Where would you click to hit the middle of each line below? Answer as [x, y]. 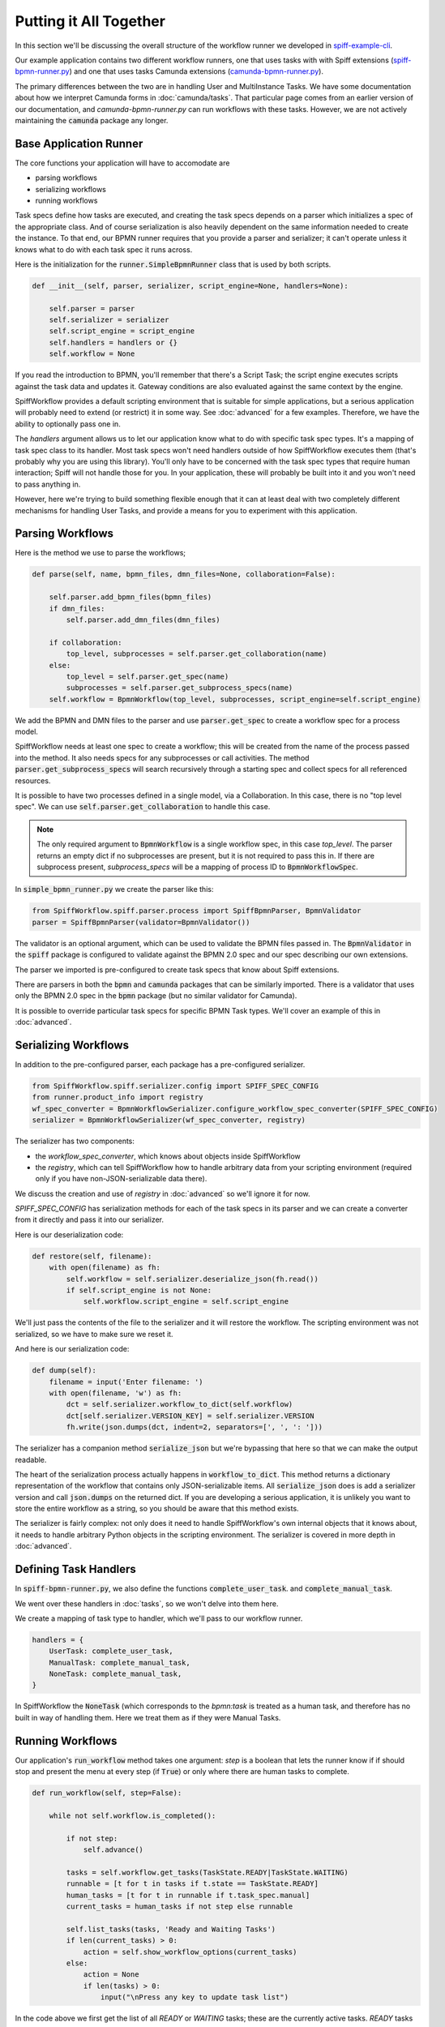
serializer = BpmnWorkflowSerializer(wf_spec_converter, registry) [169, 1120]
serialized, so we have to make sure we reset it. [94, 1334]
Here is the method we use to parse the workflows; [101, 553]
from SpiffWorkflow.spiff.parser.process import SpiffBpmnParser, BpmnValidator [197, 911]
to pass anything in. [48, 484]
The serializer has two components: [75, 1141]
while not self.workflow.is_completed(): [133, 1815]
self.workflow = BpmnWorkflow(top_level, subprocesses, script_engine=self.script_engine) [235, 699]
